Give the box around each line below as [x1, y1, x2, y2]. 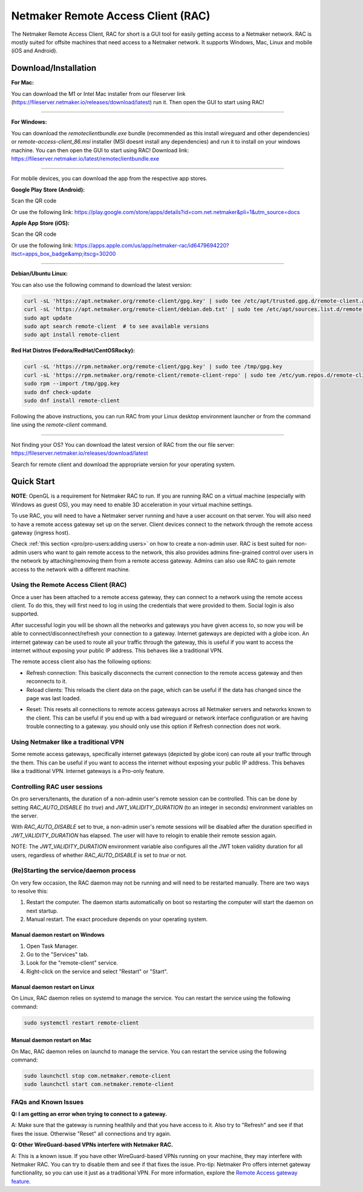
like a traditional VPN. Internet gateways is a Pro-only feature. [11, 768, 165, 775]
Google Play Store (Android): [11, 186, 85, 193]
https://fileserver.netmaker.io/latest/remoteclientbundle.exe [11, 155, 160, 162]
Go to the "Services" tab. [26, 951, 89, 958]
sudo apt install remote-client [24, 331, 120, 338]
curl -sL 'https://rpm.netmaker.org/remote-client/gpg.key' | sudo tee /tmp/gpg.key [24, 363, 283, 370]
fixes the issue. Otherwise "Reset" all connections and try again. [11, 1130, 172, 1137]
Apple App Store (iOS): [11, 219, 70, 227]
